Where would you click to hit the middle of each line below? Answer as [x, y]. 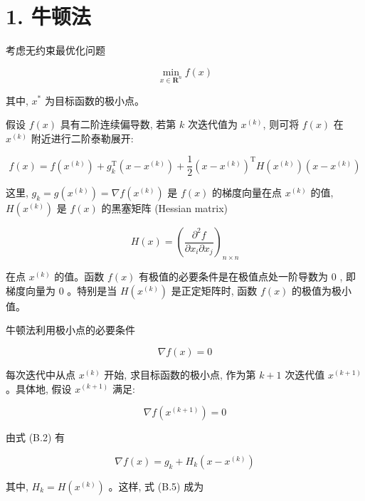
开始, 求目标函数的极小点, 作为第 [180, 374]
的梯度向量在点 [247, 193]
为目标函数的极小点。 [94, 100]
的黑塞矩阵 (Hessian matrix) [165, 208]
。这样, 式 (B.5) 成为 [156, 486]
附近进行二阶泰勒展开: [82, 138]
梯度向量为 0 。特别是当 [62, 290]
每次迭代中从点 [41, 374]
